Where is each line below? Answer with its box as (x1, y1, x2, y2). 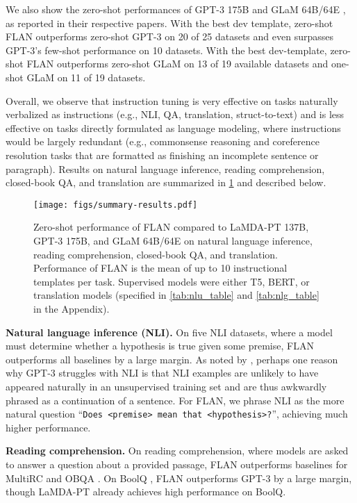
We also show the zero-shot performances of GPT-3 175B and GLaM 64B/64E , (6, 2, 346, 16)
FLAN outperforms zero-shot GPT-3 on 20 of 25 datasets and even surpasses (6, 29, 333, 44)
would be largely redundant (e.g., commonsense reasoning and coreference (6, 134, 319, 149)
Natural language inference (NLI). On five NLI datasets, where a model (6, 324, 333, 339)
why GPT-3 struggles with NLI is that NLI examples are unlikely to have (6, 365, 319, 380)
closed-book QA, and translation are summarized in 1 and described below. (6, 175, 326, 190)
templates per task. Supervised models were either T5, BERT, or (33, 274, 310, 288)
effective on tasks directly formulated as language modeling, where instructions (6, 120, 341, 135)
